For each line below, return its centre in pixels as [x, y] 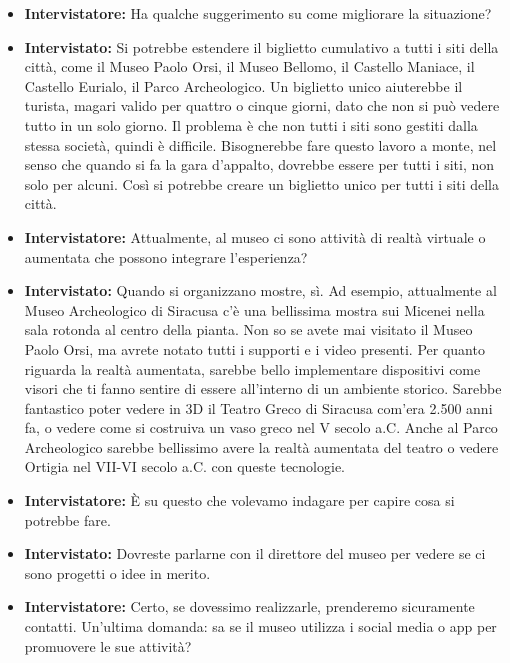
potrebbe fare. [67, 519]
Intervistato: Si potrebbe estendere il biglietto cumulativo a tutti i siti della [261, 46]
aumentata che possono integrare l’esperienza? [166, 256]
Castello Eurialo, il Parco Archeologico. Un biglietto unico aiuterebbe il [243, 85]
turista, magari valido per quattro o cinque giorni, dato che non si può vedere [262, 105]
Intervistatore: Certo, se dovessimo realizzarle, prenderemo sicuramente [249, 606]
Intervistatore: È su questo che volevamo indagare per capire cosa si [239, 500]
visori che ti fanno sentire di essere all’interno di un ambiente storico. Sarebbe [263, 388]
